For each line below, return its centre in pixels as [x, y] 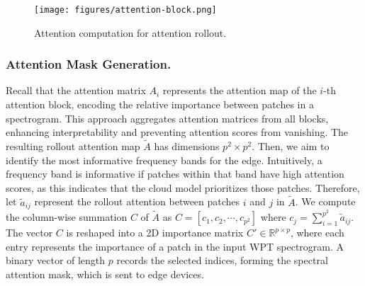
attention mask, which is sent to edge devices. [105, 274]
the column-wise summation [67, 217]
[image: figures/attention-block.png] [125, 10]
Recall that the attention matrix [76, 90]
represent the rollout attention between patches [137, 201]
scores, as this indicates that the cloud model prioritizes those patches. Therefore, [183, 187]
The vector [29, 233]
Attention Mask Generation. [89, 64]
